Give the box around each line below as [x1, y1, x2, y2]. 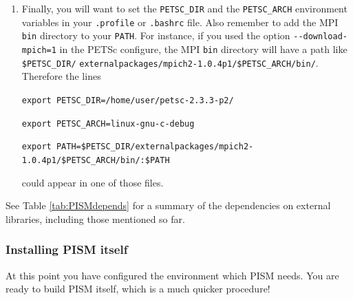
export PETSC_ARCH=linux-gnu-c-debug [21, 118, 195, 129]
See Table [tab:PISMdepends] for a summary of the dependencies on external [6, 198, 331, 213]
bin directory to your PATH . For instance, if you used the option [21, 28, 290, 43]
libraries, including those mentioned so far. [6, 211, 185, 226]
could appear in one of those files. [21, 175, 164, 189]
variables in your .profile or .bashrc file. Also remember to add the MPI [21, 14, 339, 29]
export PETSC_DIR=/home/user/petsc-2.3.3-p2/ [21, 95, 234, 105]
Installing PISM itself [6, 241, 128, 258]
